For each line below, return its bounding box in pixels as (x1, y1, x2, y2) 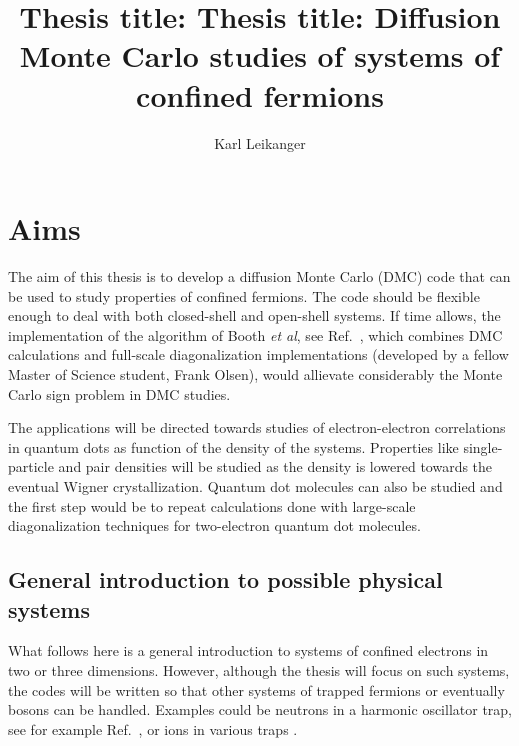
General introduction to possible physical (8, 564, 443, 595)
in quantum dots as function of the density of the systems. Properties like (8, 436, 459, 457)
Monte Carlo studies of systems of (19, 35, 501, 76)
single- (463, 436, 503, 457)
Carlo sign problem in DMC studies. (8, 383, 231, 404)
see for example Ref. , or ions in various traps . (8, 718, 298, 739)
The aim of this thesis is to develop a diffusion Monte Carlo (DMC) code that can (8, 266, 511, 287)
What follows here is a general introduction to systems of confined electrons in (8, 640, 489, 661)
